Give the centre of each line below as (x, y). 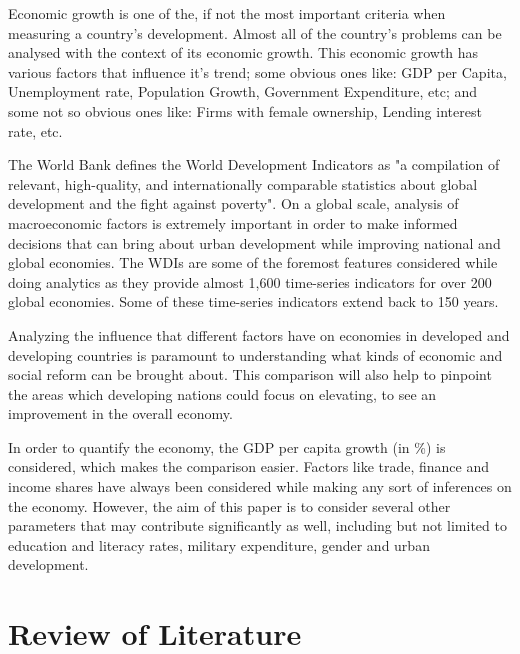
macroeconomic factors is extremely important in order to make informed (233, 222)
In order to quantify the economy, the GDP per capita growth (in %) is (227, 446)
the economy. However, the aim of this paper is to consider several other (229, 505)
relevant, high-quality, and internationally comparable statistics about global (243, 183)
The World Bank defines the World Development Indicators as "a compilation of (254, 164)
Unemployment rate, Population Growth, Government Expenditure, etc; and (243, 91)
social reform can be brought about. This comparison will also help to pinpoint (250, 374)
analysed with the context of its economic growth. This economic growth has (243, 52)
